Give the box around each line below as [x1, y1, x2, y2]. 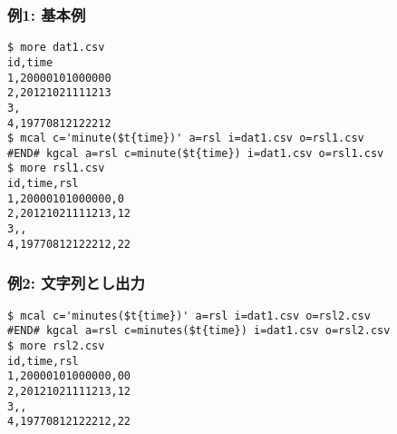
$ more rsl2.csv [7, 339, 105, 352]
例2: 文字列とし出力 [7, 271, 145, 294]
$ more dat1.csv [7, 41, 105, 54]
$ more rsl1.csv [7, 162, 105, 175]
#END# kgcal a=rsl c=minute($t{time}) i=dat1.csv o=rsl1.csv [7, 146, 384, 160]
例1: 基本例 [7, 3, 86, 25]
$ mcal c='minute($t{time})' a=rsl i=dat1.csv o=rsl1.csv [7, 132, 364, 145]
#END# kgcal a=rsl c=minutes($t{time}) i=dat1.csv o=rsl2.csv [7, 324, 391, 338]
